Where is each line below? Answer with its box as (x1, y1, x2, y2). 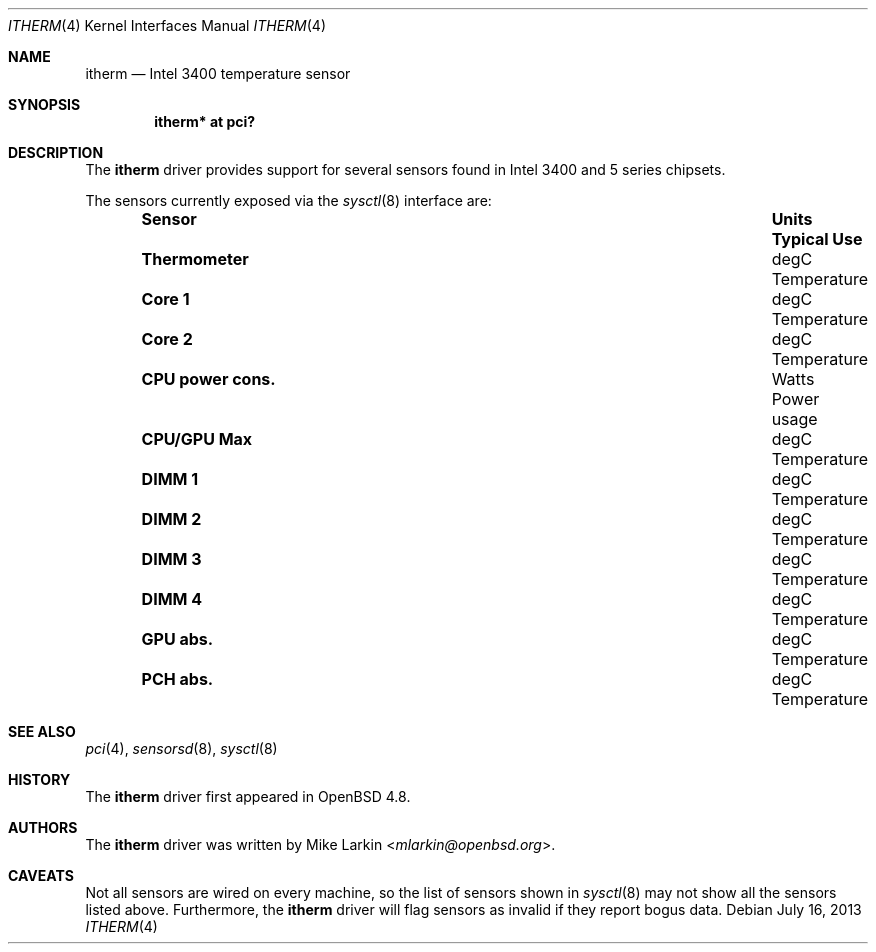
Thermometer (141, 249, 249, 269)
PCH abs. (141, 669, 214, 689)
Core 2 (141, 329, 193, 349)
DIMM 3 (141, 549, 202, 569)
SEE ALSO (8, 723, 76, 740)
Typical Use (771, 229, 863, 249)
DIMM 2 (141, 509, 202, 529)
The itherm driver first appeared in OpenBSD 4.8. (85, 788, 411, 805)
